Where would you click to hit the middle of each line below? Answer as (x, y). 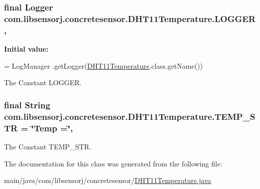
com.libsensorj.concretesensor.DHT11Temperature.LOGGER (130, 18)
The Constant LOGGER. (43, 82)
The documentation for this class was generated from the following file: (113, 163)
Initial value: (26, 49)
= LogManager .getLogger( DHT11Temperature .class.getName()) (104, 65)
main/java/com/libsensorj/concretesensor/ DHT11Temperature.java (108, 180)
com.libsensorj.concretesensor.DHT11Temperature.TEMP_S (130, 116)
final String (27, 105)
